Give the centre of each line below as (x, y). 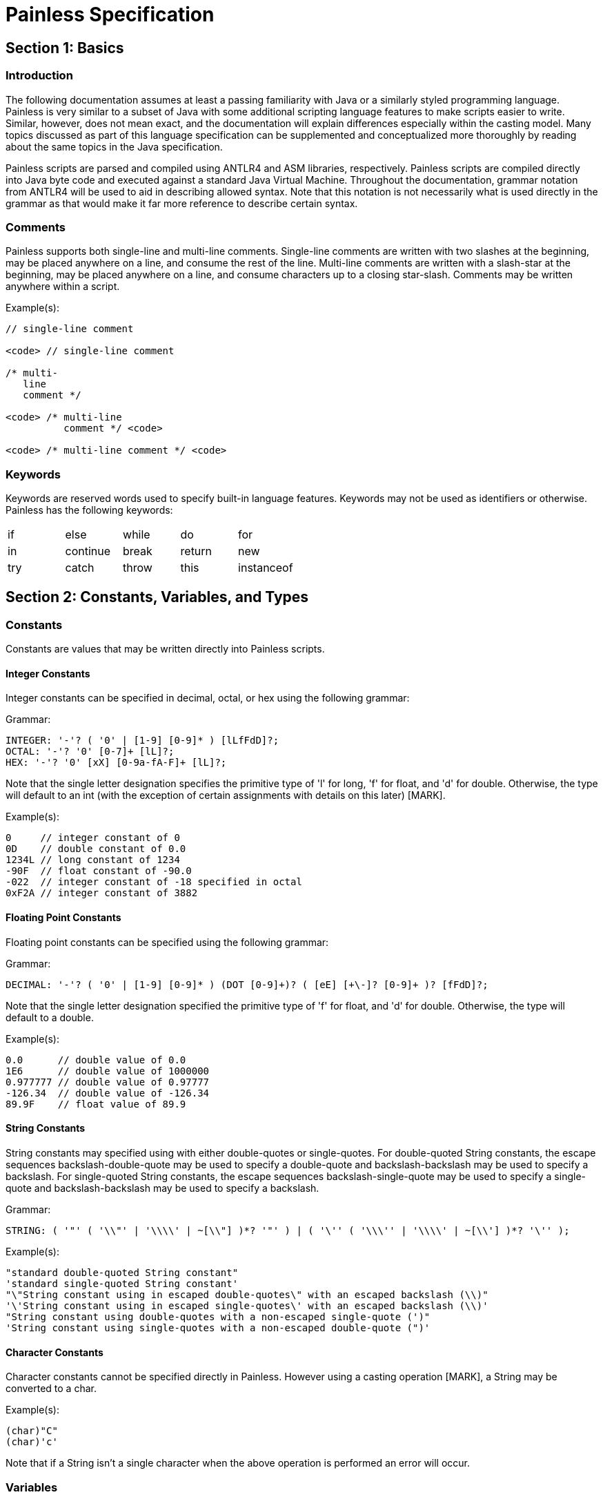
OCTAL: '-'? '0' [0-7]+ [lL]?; (90, 752)
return (196, 551)
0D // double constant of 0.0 (96, 849)
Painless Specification (110, 15)
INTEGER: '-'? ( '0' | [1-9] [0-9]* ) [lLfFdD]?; (142, 741)
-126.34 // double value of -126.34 (108, 1093)
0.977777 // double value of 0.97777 (108, 1082)
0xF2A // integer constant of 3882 (102, 893)
